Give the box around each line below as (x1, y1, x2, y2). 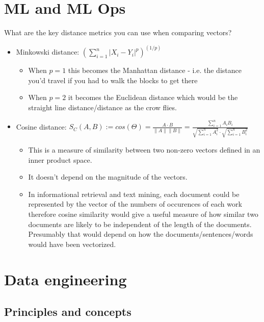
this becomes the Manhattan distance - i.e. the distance (68, 65, 242, 76)
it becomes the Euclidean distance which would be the (68, 92, 238, 103)
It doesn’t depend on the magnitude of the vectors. (28, 171, 188, 182)
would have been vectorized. (28, 238, 116, 249)
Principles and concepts (4, 304, 131, 319)
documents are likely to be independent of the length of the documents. (28, 218, 252, 229)
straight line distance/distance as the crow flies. (28, 102, 177, 112)
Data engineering (4, 268, 127, 289)
